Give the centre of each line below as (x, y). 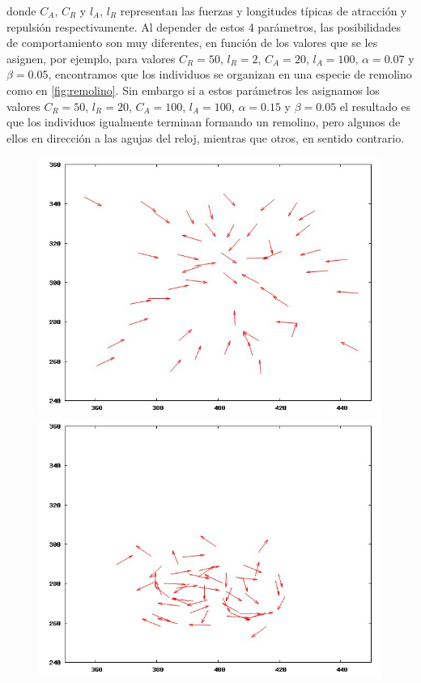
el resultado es (375, 106)
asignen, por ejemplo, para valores (91, 58)
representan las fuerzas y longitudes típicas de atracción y (264, 11)
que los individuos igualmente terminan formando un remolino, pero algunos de (204, 122)
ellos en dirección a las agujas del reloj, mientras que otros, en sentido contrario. (206, 137)
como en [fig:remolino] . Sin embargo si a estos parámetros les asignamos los (193, 90)
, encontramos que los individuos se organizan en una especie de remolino (230, 74)
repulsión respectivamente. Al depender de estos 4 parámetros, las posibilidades (204, 26)
